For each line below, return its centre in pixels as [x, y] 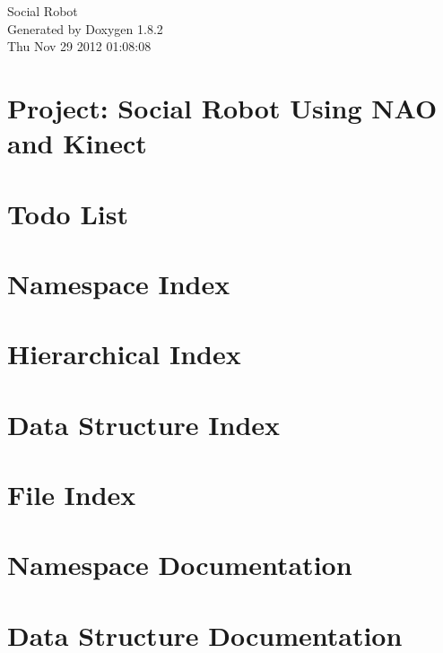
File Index [72, 495]
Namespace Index [119, 283]
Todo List [68, 213]
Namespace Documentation [180, 565]
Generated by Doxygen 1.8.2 [85, 28]
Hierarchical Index [124, 354]
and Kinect [77, 143]
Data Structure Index [144, 424]
